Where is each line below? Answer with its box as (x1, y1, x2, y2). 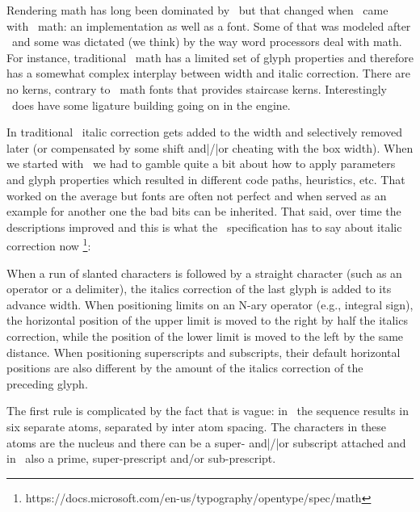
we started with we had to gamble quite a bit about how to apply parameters (6, 155, 396, 172)
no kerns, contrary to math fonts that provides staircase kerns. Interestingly (6, 80, 387, 97)
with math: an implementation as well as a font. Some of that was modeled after (6, 17, 411, 34)
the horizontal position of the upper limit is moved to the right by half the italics (6, 312, 408, 329)
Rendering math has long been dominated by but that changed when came (6, 2, 388, 18)
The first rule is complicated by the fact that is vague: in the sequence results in (6, 402, 409, 419)
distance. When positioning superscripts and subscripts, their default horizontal (6, 343, 401, 360)
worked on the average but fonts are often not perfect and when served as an (6, 187, 387, 204)
